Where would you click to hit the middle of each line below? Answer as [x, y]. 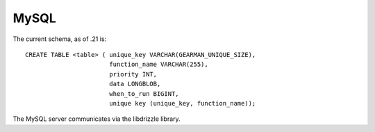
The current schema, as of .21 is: [60, 39]
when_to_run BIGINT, [144, 93]
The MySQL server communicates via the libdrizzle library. [97, 119]
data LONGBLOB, [135, 84]
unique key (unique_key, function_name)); [182, 103]
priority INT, [133, 74]
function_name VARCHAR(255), [158, 65]
